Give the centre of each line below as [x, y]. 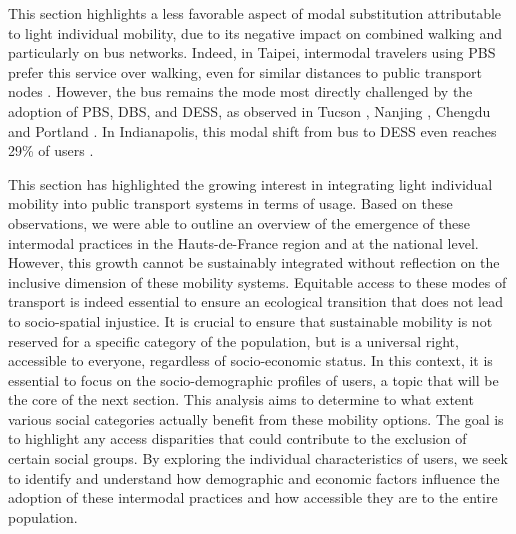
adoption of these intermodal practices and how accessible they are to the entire [253, 497]
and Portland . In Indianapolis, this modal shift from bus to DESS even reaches [252, 130]
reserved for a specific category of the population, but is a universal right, [233, 340]
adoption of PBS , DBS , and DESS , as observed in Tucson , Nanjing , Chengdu [249, 110]
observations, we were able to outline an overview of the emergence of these [239, 222]
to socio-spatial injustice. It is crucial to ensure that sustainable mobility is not [250, 320]
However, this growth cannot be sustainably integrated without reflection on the [254, 262]
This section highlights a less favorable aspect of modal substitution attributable [255, 13]
